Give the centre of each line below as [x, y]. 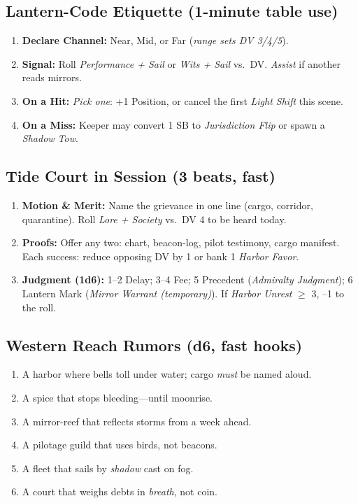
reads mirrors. [52, 77]
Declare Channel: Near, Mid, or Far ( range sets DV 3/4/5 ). [155, 40]
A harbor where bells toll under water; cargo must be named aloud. [167, 374]
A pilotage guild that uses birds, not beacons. [120, 445]
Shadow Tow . [50, 138]
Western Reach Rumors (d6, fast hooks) [154, 345]
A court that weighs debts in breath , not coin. [120, 491]
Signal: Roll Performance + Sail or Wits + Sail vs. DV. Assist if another [181, 63]
